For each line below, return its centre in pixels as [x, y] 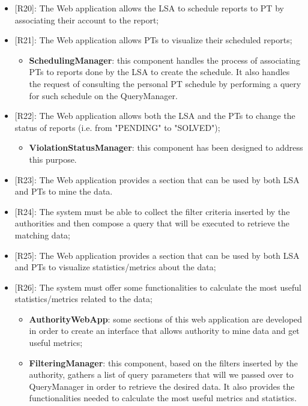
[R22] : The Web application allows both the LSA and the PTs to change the [155, 116]
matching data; [42, 235]
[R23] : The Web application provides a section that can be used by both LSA [157, 179]
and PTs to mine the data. [64, 191]
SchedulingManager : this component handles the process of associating [165, 60]
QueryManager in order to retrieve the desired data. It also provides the [162, 386]
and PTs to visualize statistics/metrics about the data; [115, 267]
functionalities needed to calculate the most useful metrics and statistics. [163, 398]
